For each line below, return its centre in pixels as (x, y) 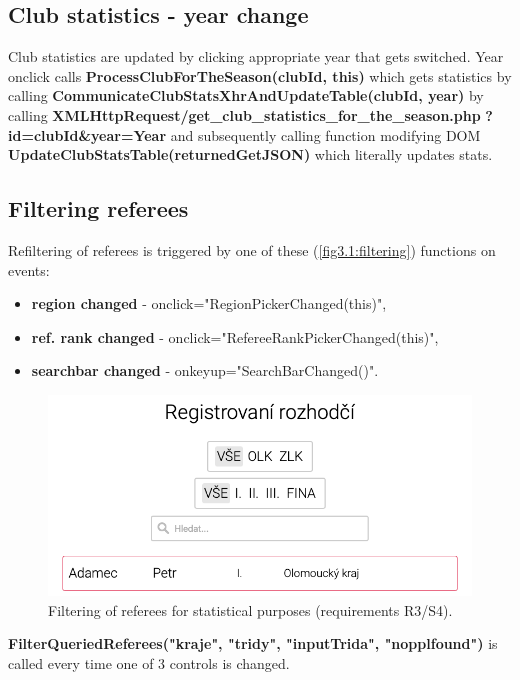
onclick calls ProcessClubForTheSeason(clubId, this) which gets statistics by (260, 75)
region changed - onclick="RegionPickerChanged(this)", (209, 303)
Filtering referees (98, 208)
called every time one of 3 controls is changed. (149, 662)
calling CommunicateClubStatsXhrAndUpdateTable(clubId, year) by (246, 95)
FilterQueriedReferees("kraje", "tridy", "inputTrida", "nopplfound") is (253, 643)
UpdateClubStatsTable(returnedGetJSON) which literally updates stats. (250, 154)
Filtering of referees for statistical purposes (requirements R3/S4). (250, 609)
